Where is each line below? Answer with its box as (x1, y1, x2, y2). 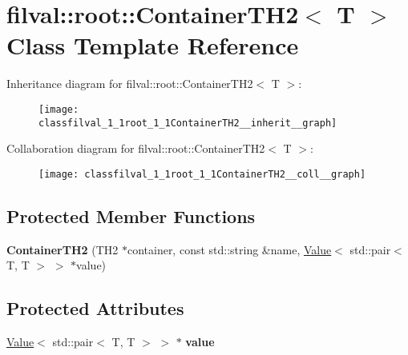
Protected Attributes (6, 296, 184, 321)
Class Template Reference (6, 29, 299, 62)
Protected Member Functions (6, 203, 256, 228)
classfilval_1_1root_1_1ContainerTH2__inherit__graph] (38, 117, 337, 129)
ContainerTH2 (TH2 (6, 241, 119, 257)
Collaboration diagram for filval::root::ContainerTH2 (6, 140, 265, 157)
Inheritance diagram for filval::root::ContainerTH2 (6, 75, 253, 92)
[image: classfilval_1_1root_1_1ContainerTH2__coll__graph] (38, 168, 366, 180)
